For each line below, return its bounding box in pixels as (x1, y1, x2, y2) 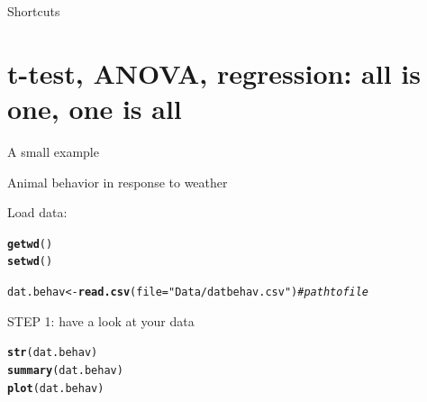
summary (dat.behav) (7, 363, 123, 377)
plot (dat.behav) (7, 381, 104, 395)
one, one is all (7, 89, 182, 126)
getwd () (7, 237, 53, 251)
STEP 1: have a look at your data (7, 311, 195, 330)
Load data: (7, 203, 68, 222)
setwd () (7, 255, 53, 269)
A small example (7, 142, 99, 160)
